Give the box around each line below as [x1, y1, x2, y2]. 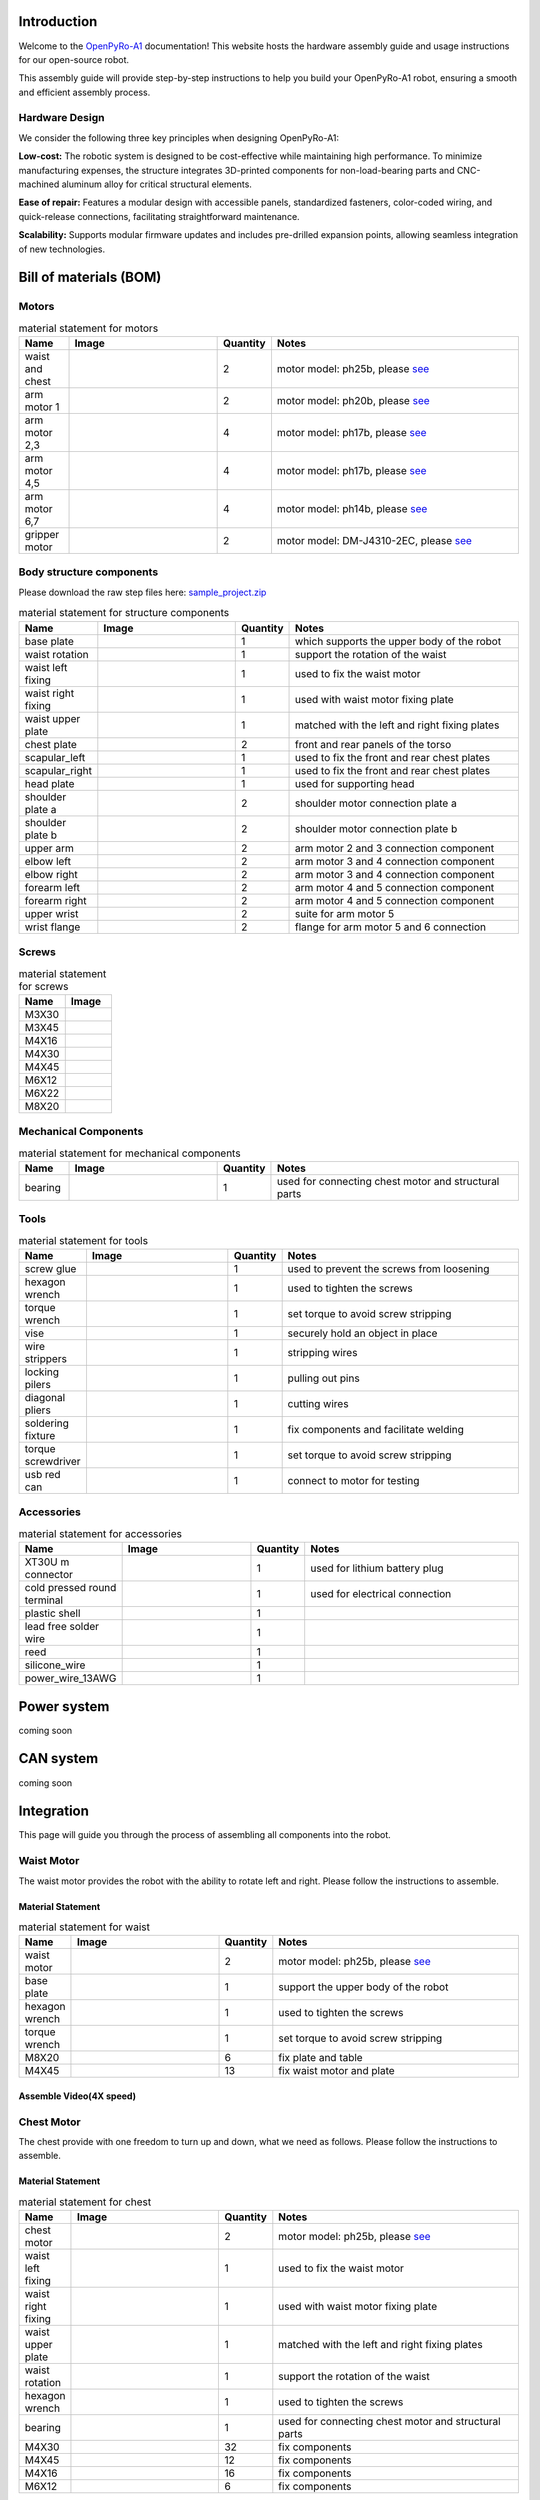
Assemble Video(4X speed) [18, 2090, 137, 2102]
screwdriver [24, 1454, 81, 1468]
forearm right [24, 893, 87, 907]
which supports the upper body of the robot [295, 634, 502, 648]
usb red [24, 1467, 61, 1481]
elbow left [24, 854, 72, 868]
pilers [24, 1377, 52, 1391]
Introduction [18, 13, 98, 30]
